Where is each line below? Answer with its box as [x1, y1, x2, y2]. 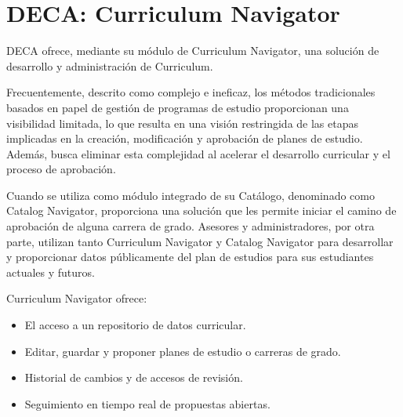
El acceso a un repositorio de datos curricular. [24, 317, 246, 333]
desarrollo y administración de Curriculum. [6, 57, 213, 74]
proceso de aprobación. [6, 161, 116, 177]
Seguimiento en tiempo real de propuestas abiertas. [24, 395, 270, 412]
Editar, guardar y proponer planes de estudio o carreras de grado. [24, 343, 341, 359]
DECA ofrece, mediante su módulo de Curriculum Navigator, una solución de [6, 42, 379, 59]
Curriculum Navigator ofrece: [6, 290, 147, 306]
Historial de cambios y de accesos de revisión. [24, 369, 243, 386]
